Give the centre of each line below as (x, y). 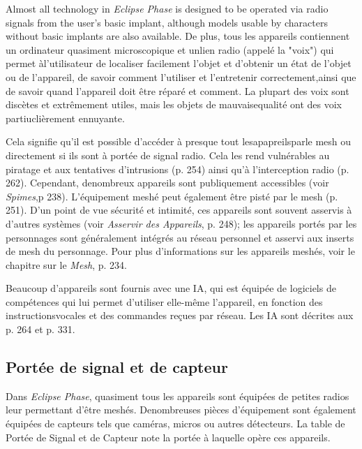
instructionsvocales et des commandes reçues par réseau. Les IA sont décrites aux (180, 315)
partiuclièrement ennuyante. (65, 118)
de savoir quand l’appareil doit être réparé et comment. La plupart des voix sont (178, 90)
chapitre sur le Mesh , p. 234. (67, 264)
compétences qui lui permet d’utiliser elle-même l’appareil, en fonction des (164, 301)
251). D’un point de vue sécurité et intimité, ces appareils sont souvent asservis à (179, 210)
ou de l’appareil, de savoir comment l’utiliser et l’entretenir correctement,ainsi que (181, 76)
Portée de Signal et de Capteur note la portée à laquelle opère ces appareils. (168, 437)
